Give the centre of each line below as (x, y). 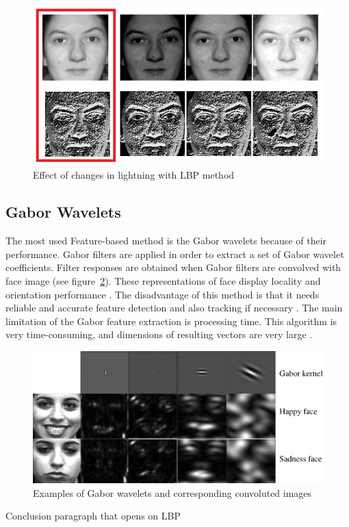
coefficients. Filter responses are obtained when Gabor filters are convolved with (173, 267)
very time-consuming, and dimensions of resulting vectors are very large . (159, 334)
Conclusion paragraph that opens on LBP (93, 516)
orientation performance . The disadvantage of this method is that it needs (163, 294)
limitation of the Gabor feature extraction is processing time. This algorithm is (171, 321)
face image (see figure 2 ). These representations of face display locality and (163, 281)
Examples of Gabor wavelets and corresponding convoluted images (172, 492)
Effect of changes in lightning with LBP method (134, 175)
